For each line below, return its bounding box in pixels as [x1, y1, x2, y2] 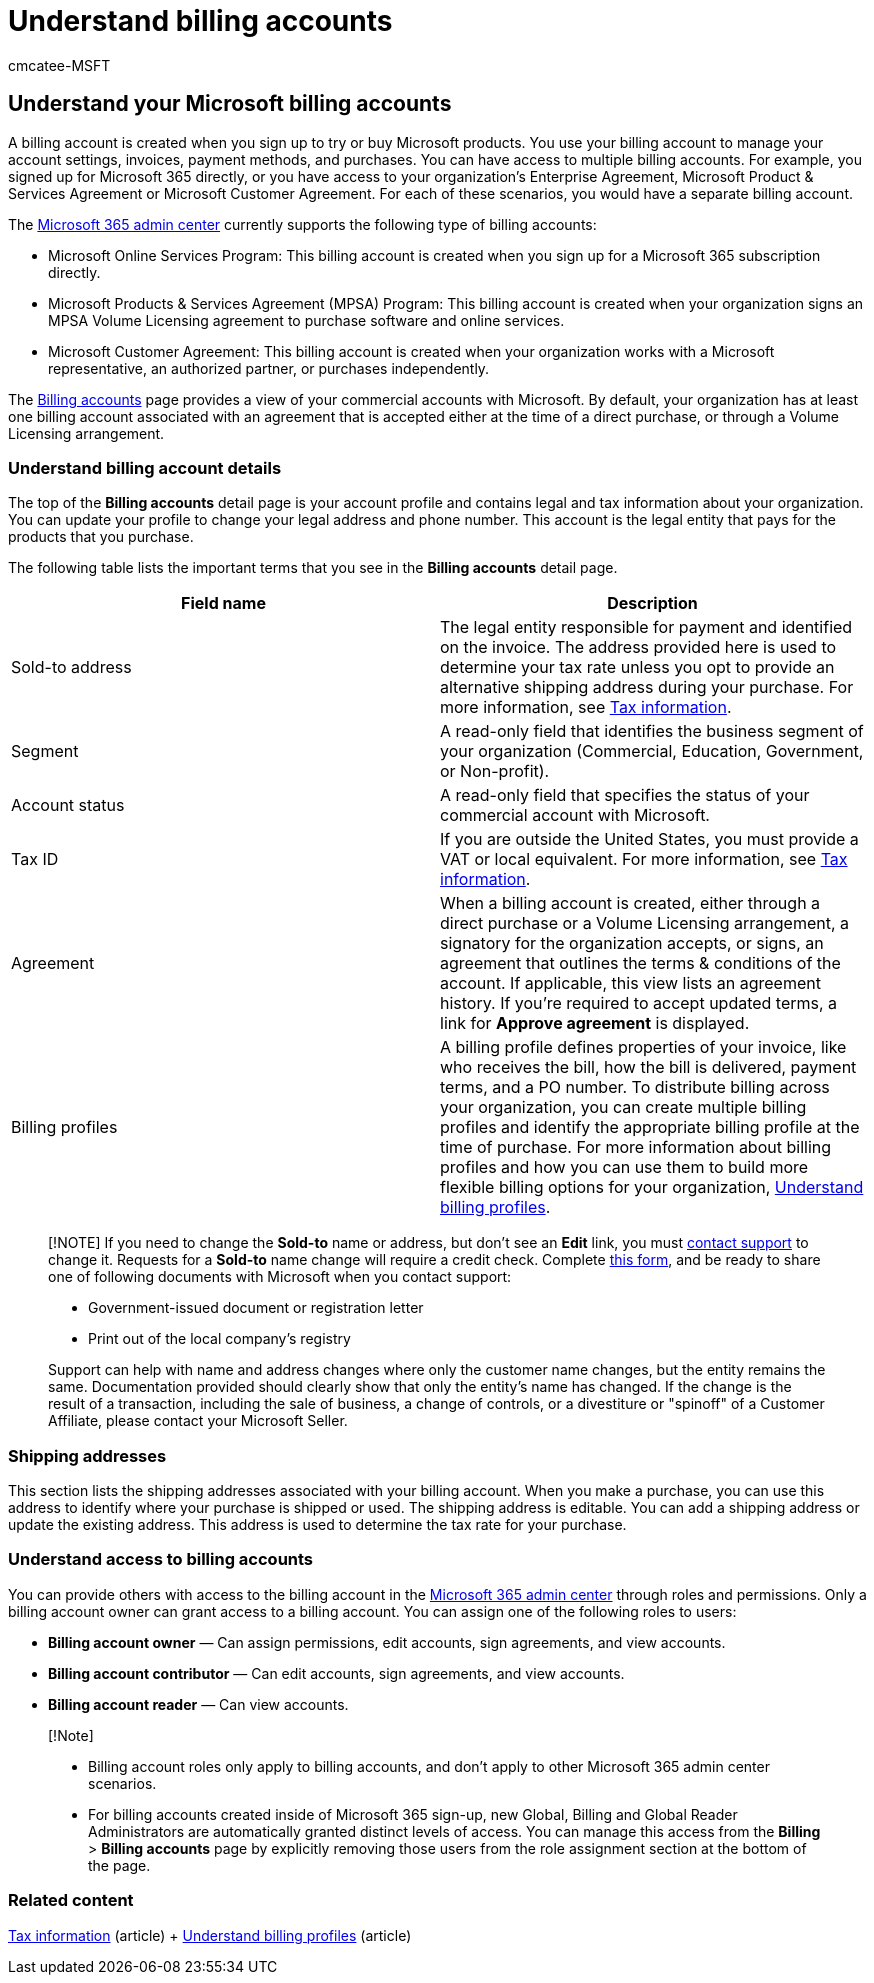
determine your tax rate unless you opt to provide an [440, 657, 835, 678]
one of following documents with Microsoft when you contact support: [48, 1268, 512, 1286]
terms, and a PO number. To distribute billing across [440, 1077, 830, 1098]
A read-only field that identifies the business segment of [440, 721, 864, 742]
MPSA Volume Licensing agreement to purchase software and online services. [48, 311, 565, 329]
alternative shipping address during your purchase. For [440, 677, 854, 698]
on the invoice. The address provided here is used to [440, 637, 837, 658]
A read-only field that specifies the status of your [440, 785, 810, 806]
